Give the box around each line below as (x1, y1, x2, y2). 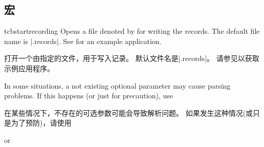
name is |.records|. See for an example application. (4, 35, 162, 46)
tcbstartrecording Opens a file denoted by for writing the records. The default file (4, 26, 260, 36)
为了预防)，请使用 (11, 117, 72, 128)
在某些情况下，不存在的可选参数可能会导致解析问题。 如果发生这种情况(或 (4, 107, 253, 118)
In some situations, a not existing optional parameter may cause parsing (4, 80, 231, 91)
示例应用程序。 (4, 62, 54, 73)
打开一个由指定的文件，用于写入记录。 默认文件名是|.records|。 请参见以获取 (4, 53, 259, 64)
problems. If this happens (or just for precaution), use (4, 90, 173, 101)
